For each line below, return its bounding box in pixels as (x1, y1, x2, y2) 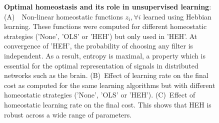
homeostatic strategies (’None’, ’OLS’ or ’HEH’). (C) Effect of (4, 89, 195, 100)
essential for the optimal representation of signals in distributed (4, 60, 198, 70)
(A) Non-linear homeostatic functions (4, 11, 123, 21)
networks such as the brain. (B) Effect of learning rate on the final (4, 70, 208, 80)
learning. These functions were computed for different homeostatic (4, 21, 207, 31)
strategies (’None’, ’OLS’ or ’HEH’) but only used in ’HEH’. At (4, 30, 197, 41)
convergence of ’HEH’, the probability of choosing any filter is (4, 40, 193, 51)
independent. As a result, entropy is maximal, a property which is (4, 50, 205, 60)
